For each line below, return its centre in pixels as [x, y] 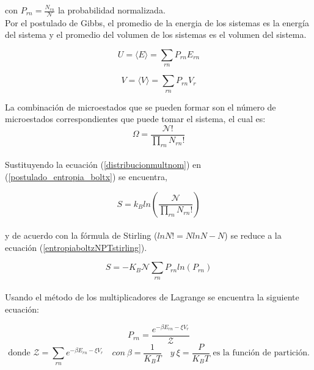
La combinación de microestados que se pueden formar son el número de [141, 107]
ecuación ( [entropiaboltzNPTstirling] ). [76, 247]
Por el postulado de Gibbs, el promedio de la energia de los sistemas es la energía [157, 22]
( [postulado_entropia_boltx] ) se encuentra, [86, 177]
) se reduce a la [253, 235]
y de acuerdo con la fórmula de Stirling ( [81, 235]
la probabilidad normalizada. [111, 10]
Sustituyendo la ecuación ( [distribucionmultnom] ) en [103, 165]
